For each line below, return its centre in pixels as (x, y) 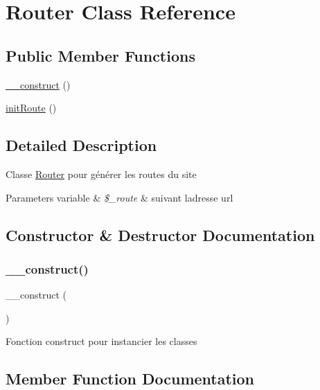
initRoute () (31, 108)
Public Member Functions (100, 55)
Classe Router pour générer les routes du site (101, 174)
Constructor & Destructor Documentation (160, 234)
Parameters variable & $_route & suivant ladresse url (119, 197)
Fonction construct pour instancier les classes (101, 341)
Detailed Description (81, 145)
